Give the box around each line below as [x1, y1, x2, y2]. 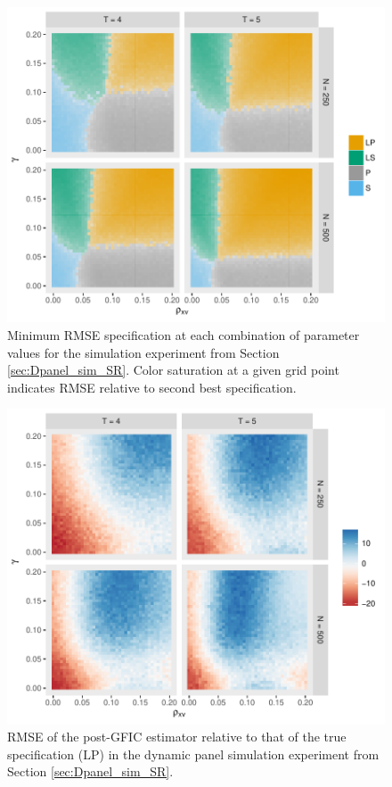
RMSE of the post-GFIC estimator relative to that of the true [7, 727, 347, 746]
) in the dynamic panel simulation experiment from [99, 744, 380, 763]
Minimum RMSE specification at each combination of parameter [7, 325, 360, 344]
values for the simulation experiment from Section [7, 343, 280, 361]
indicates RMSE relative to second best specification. [7, 377, 297, 396]
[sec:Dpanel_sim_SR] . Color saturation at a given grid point [7, 360, 339, 379]
